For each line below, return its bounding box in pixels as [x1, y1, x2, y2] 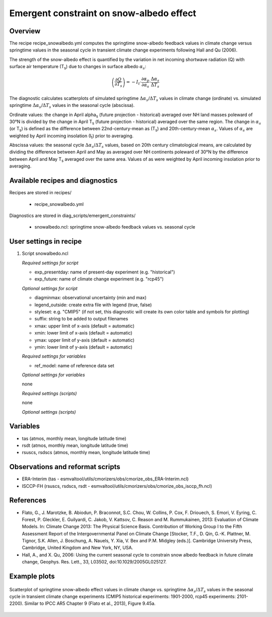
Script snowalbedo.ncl [22, 250, 69, 257]
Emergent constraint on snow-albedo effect [9, 8, 196, 19]
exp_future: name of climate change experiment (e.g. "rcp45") [34, 276, 164, 282]
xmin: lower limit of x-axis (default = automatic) [34, 330, 133, 336]
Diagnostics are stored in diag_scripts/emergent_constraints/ [9, 212, 136, 218]
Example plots [9, 572, 55, 581]
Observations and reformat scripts [9, 463, 120, 471]
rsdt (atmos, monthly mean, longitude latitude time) [22, 442, 128, 448]
